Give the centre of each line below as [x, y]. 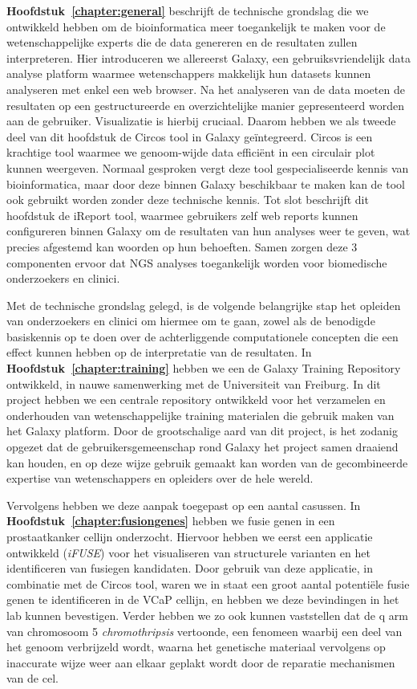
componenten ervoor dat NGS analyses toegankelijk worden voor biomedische [197, 262]
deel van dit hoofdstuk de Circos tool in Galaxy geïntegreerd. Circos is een [190, 136]
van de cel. [32, 678]
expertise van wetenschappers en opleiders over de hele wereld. [160, 478]
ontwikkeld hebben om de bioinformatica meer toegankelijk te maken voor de [196, 26]
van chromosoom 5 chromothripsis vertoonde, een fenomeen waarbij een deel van [204, 631]
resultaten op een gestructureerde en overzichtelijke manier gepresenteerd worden [205, 105]
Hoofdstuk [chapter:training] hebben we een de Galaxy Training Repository [204, 368]
